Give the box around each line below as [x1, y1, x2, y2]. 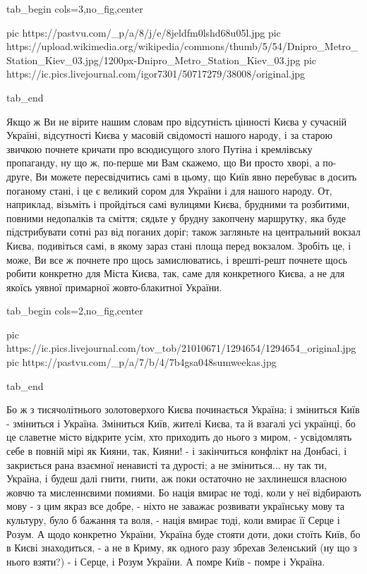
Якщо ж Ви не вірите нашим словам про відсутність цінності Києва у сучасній [6, 114, 347, 128]
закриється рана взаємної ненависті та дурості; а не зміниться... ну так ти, [6, 457, 327, 472]
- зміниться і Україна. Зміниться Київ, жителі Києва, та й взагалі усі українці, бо [6, 415, 356, 430]
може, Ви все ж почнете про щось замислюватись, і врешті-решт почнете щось [6, 252, 347, 267]
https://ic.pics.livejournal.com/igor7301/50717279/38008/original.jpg [6, 66, 306, 81]
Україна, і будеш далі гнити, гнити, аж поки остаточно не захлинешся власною [6, 471, 347, 486]
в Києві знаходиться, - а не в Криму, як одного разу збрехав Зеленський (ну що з [6, 540, 357, 555]
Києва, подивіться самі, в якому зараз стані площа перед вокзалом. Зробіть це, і [6, 238, 351, 252]
